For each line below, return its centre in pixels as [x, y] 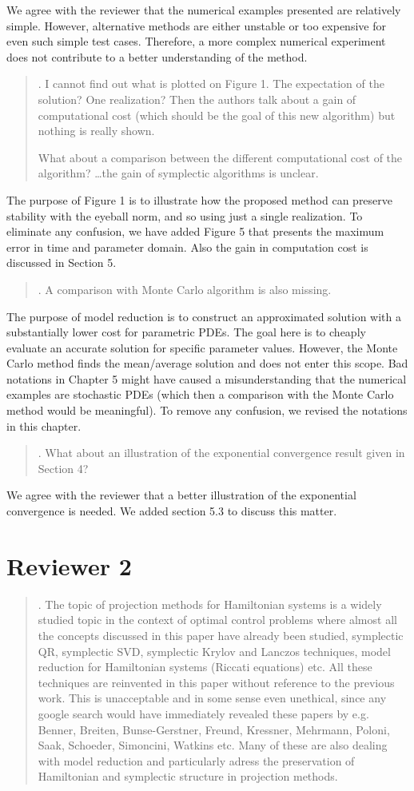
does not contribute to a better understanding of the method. [157, 56]
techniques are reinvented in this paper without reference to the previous [216, 682]
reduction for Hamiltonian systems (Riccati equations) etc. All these [205, 667]
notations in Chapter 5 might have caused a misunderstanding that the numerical [207, 378]
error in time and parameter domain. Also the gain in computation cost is [187, 246]
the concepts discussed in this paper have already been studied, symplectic [221, 635]
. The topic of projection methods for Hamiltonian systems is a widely [210, 604]
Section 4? [63, 468]
